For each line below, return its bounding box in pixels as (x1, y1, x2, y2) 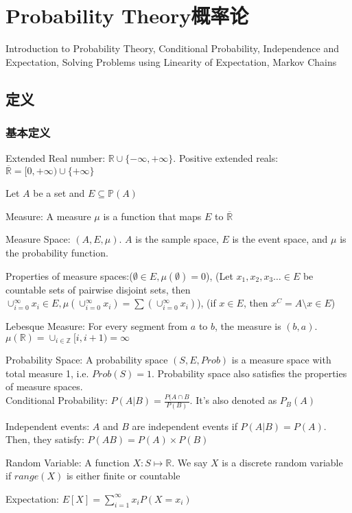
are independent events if (132, 418, 237, 433)
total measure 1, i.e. (5, 366, 89, 380)
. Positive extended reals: (173, 151, 279, 165)
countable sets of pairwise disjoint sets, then (5, 282, 191, 296)
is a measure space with (231, 353, 331, 367)
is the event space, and (232, 232, 328, 246)
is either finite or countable (66, 468, 180, 483)
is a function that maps (103, 208, 202, 223)
